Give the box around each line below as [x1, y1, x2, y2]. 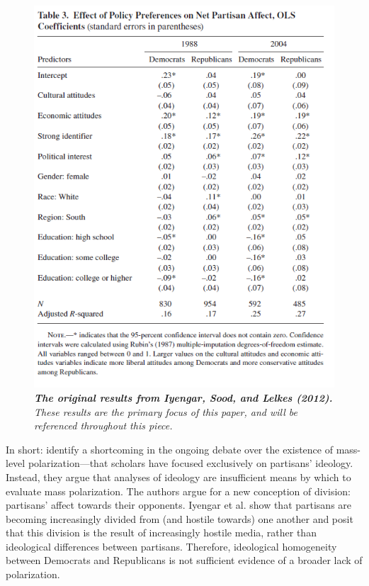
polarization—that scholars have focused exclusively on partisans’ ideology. [28, 456, 353, 471]
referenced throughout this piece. [34, 418, 173, 433]
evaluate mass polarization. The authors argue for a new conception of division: [6, 483, 351, 498]
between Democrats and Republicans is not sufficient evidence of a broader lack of [6, 553, 363, 568]
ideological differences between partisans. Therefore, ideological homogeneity [6, 539, 337, 553]
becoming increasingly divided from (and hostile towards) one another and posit [6, 511, 353, 526]
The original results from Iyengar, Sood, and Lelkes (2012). [34, 390, 333, 405]
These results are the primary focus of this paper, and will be [34, 404, 298, 419]
